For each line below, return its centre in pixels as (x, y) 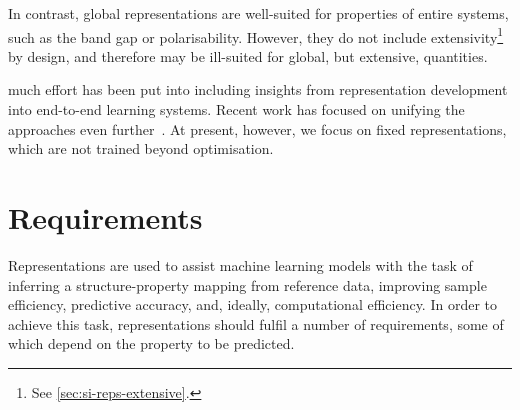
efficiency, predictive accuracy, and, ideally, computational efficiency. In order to (253, 304)
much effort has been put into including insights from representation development (258, 89)
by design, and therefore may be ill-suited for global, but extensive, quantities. (248, 55)
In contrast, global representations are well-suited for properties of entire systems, (258, 13)
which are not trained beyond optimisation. (141, 148)
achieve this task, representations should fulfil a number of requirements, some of (256, 323)
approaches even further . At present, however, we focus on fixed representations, (257, 128)
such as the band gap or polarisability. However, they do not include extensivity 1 (256, 35)
